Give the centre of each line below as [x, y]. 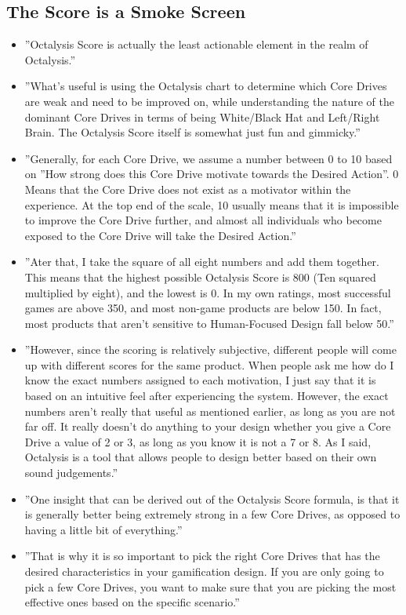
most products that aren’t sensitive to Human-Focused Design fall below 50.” [209, 323]
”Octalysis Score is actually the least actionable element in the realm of [196, 44]
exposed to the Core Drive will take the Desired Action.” [160, 235]
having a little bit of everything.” [103, 529]
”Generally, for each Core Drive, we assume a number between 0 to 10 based [208, 158]
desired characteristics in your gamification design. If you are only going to [204, 571]
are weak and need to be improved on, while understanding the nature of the [209, 101]
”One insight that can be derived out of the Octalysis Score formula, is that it [212, 499]
